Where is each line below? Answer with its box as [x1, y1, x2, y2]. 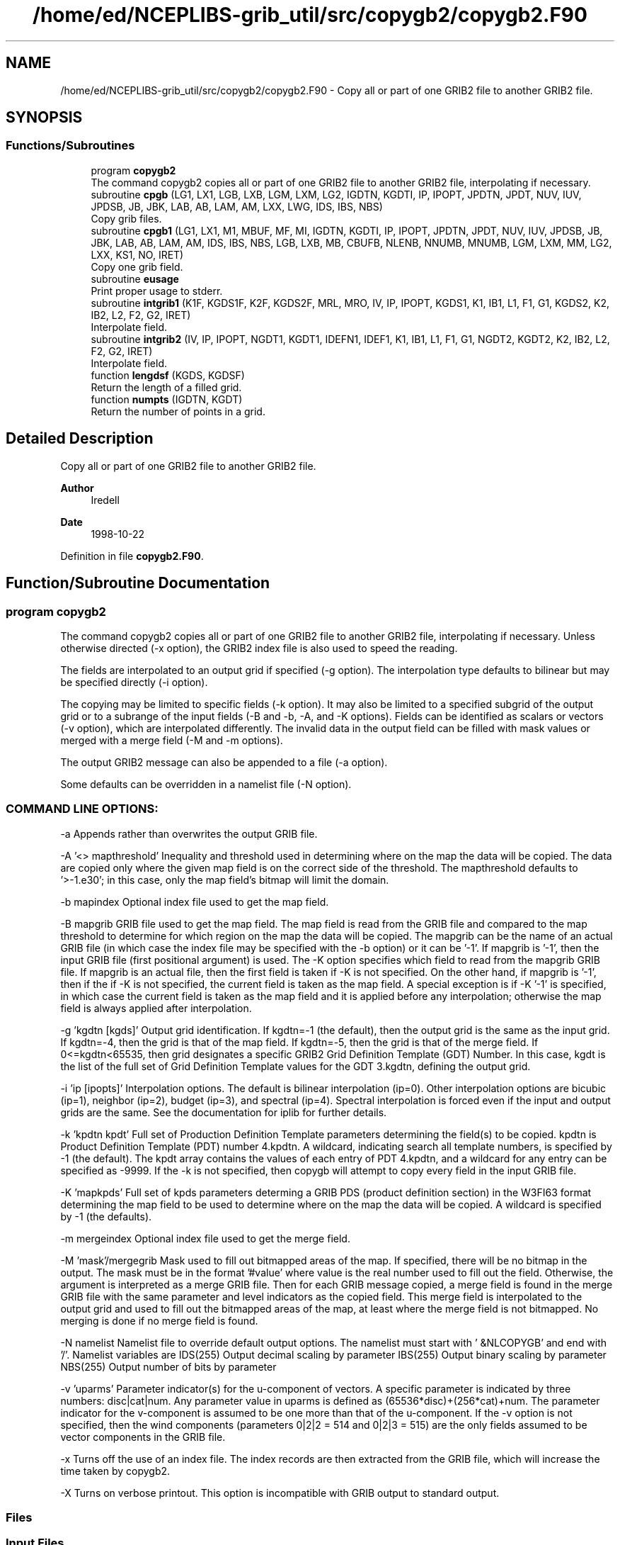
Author [60, 481, 94, 494]
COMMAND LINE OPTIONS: [6, 802, 159, 816]
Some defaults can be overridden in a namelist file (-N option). [60, 777, 352, 790]
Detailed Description [6, 429, 154, 448]
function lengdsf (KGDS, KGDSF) [91, 369, 245, 381]
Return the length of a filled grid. [91, 381, 242, 393]
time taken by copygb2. [60, 1464, 171, 1477]
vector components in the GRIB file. [60, 1430, 226, 1443]
